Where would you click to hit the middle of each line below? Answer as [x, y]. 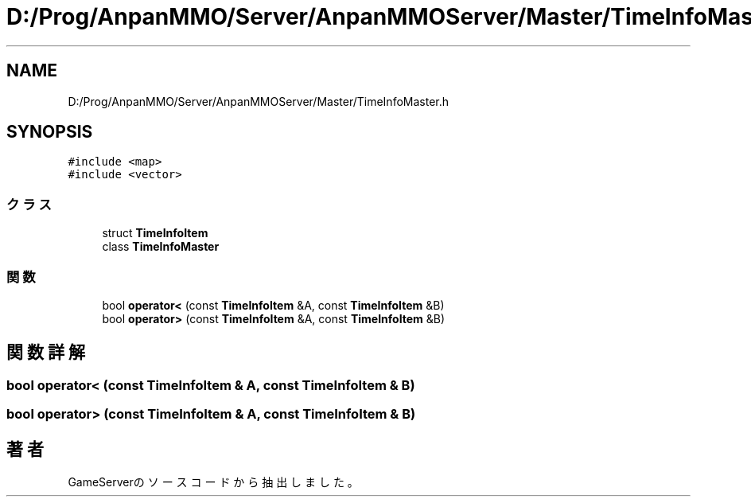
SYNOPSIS [50, 132]
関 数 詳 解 [46, 353]
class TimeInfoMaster [161, 247]
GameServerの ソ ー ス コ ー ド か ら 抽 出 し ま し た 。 [213, 482]
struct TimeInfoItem [155, 233]
